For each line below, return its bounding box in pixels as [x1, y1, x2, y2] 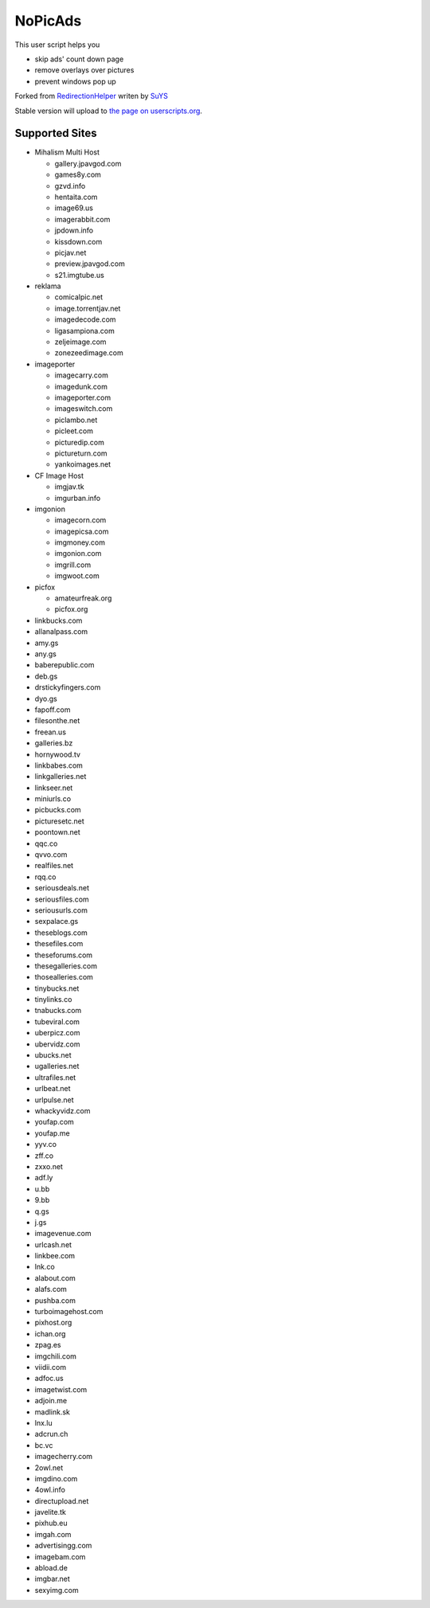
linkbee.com [34, 1251, 76, 1261]
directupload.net [34, 1496, 89, 1505]
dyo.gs [34, 694, 57, 703]
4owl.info [34, 1485, 65, 1495]
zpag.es [34, 1340, 61, 1350]
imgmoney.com [54, 538, 106, 547]
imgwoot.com [54, 571, 100, 581]
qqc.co [34, 839, 58, 848]
